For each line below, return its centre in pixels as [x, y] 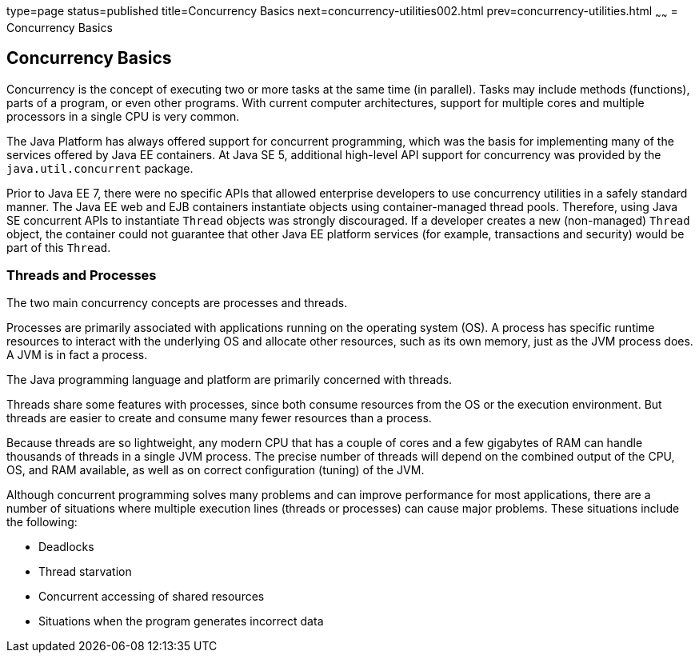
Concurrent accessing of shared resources [152, 597]
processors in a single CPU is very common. [123, 116]
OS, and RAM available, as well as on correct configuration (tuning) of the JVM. [216, 470]
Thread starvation [85, 572]
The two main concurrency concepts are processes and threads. [177, 303]
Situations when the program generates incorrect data [181, 621]
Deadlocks [66, 547]
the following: [42, 522]
